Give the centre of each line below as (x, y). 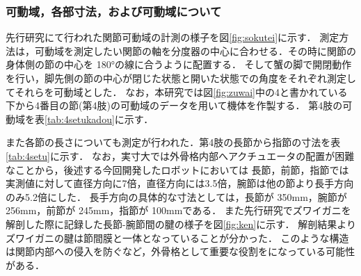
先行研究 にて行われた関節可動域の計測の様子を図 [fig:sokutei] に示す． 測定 (173, 37)
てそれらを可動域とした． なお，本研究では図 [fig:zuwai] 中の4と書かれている (177, 91)
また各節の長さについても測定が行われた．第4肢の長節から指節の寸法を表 (173, 142)
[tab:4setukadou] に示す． (99, 119)
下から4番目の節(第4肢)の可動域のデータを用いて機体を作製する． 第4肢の (174, 105)
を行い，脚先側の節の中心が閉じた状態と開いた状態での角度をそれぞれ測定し (181, 78)
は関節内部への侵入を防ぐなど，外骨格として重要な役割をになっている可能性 (180, 251)
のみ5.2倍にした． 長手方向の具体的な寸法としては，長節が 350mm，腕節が (176, 196)
